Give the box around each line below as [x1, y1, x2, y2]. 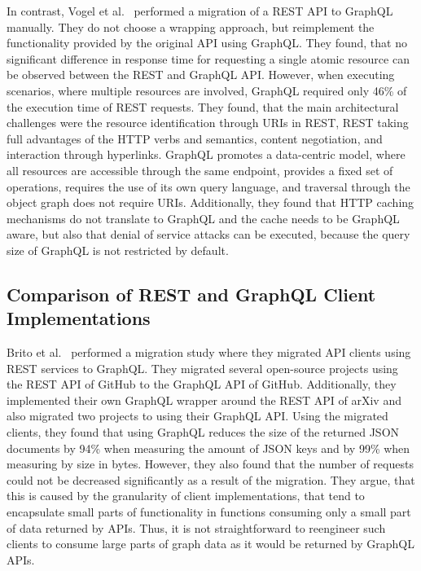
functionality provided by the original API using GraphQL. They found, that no [7, 34, 407, 51]
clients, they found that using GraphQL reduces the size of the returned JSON [7, 424, 400, 441]
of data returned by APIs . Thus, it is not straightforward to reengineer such [7, 519, 386, 536]
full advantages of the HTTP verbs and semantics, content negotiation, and [7, 130, 383, 147]
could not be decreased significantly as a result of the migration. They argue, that [7, 471, 415, 488]
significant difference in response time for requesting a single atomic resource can [7, 50, 410, 67]
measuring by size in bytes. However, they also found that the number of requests [7, 455, 414, 472]
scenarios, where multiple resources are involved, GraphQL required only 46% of [7, 81, 407, 99]
